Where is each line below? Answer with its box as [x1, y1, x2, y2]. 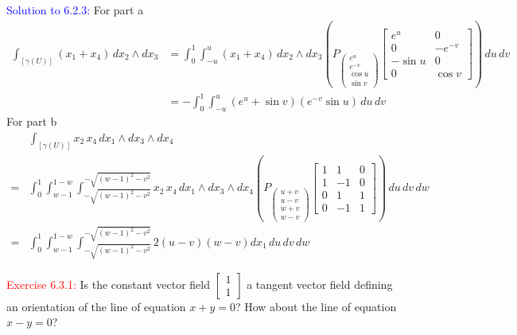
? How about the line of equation [235, 298, 397, 314]
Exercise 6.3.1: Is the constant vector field [6, 275, 210, 292]
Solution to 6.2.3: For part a [6, 2, 144, 18]
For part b [6, 113, 57, 130]
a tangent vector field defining [247, 275, 393, 292]
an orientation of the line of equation [6, 298, 186, 314]
